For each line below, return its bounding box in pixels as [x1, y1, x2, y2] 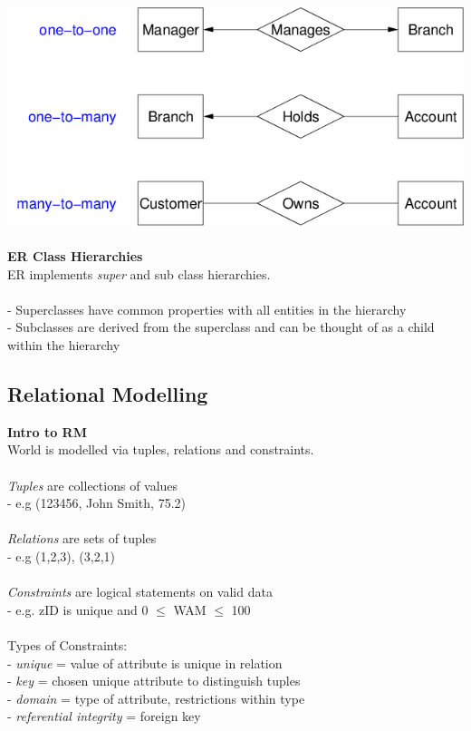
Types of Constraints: [7, 635, 128, 654]
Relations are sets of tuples [7, 529, 157, 548]
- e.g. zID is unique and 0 [7, 599, 149, 619]
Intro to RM [7, 422, 87, 441]
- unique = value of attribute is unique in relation [7, 653, 283, 672]
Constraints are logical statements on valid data [7, 582, 273, 601]
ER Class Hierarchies [7, 247, 143, 266]
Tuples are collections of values [7, 475, 178, 494]
